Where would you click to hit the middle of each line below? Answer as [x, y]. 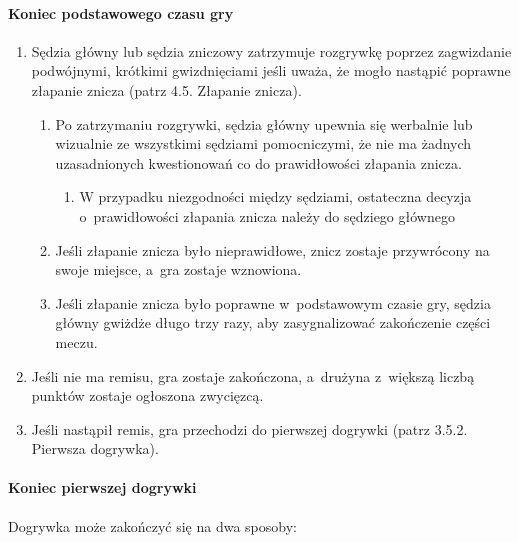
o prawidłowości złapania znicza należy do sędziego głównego [267, 215]
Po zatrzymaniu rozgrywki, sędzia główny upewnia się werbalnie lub [264, 123]
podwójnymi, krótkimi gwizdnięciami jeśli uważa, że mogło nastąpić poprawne [271, 70]
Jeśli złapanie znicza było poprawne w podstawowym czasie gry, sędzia [273, 302]
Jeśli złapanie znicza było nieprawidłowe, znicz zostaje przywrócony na [272, 249]
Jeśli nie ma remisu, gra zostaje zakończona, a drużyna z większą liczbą [253, 375]
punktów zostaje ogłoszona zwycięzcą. [147, 395]
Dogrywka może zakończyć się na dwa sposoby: [152, 525]
